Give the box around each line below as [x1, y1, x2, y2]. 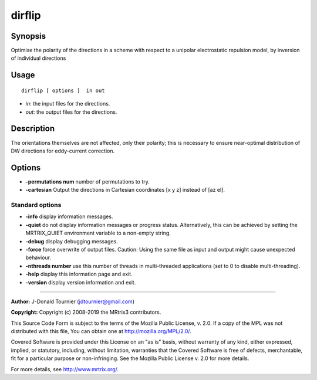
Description [11, 124, 55, 134]
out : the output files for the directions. [25, 108, 117, 116]
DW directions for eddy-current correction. [11, 147, 114, 154]
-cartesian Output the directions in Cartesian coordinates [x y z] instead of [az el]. [25, 186, 225, 194]
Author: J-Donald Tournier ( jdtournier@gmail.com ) [11, 298, 135, 305]
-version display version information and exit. [25, 279, 136, 286]
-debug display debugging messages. [25, 238, 119, 245]
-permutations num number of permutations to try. [25, 178, 150, 185]
